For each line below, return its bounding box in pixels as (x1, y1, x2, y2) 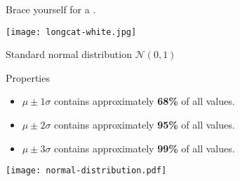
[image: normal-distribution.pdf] (6, 166, 167, 176)
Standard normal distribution (6, 47, 132, 61)
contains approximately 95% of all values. (54, 117, 235, 132)
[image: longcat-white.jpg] (6, 27, 137, 37)
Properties (6, 70, 50, 85)
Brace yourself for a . (6, 2, 96, 16)
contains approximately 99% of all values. (54, 140, 235, 155)
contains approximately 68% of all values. (54, 94, 235, 108)
